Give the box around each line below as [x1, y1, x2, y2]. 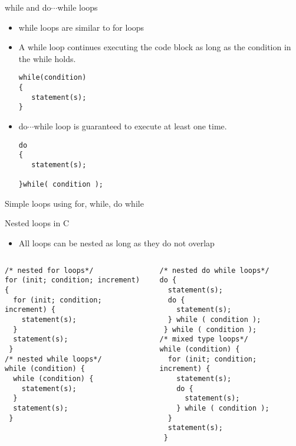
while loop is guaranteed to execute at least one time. [34, 120, 227, 132]
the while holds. [18, 52, 76, 64]
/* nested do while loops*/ [159, 266, 269, 275]
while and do [5, 1, 51, 13]
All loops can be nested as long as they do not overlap [18, 237, 215, 249]
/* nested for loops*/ [5, 266, 94, 275]
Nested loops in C [5, 217, 70, 229]
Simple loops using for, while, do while [5, 197, 144, 209]
